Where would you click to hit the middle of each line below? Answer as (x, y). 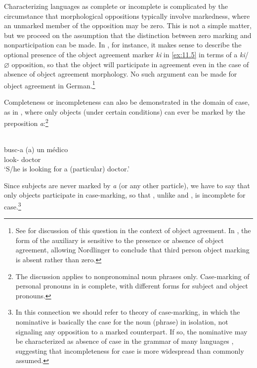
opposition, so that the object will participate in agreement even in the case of (130, 64)
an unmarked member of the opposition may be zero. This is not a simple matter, (128, 25)
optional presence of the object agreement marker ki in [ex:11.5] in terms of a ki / (126, 54)
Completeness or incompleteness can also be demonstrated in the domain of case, (127, 102)
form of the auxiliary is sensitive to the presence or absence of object (120, 240)
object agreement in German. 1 (50, 84)
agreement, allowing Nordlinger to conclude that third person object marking (132, 250)
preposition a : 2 (26, 122)
